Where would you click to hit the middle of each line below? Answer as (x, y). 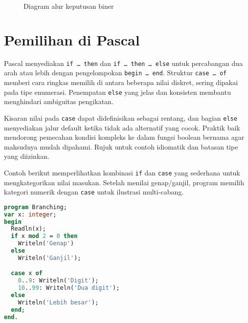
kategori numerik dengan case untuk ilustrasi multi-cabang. (94, 192)
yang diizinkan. (27, 156)
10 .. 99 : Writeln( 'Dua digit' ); (69, 288)
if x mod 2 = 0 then (44, 236)
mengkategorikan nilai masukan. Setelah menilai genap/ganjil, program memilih (124, 182)
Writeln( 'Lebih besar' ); (58, 302)
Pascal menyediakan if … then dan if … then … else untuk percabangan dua (124, 63)
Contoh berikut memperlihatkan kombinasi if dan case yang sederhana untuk (122, 172)
